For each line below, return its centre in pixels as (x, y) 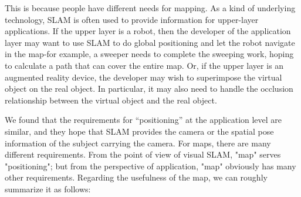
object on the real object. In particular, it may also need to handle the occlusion (149, 89)
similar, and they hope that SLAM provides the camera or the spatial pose (139, 131)
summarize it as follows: (48, 188)
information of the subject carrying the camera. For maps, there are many (138, 143)
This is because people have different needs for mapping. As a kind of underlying (150, 8)
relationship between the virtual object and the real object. (111, 100)
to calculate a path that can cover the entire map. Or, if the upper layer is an (144, 65)
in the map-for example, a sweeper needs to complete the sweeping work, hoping (149, 54)
